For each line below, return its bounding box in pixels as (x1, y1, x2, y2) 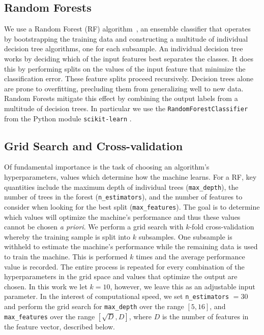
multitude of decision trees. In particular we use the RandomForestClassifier (4, 103, 248, 113)
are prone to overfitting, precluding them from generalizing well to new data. (4, 83, 244, 93)
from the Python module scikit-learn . (4, 113, 132, 123)
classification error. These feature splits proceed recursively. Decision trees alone (4, 73, 253, 84)
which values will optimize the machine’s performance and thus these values (4, 211, 241, 222)
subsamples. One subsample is (138, 231, 232, 242)
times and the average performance (136, 251, 245, 261)
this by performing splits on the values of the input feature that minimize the (4, 63, 246, 74)
